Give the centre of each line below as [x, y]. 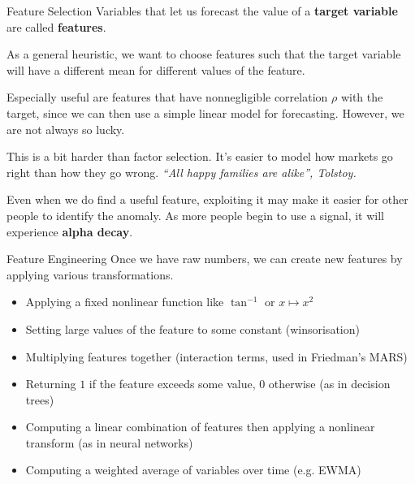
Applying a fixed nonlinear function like [125, 302]
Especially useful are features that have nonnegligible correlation [167, 97]
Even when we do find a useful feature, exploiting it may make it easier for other [207, 199]
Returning [51, 384]
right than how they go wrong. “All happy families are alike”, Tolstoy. [182, 172]
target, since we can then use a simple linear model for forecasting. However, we [205, 112]
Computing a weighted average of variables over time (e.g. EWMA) [193, 470]
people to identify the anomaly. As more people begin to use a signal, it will [195, 215]
